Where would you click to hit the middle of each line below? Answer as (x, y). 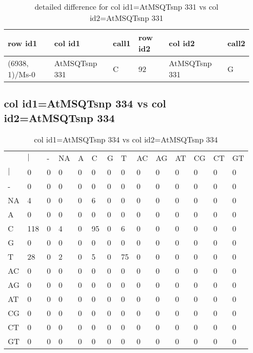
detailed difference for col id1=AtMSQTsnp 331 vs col (126, 7)
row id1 (23, 43)
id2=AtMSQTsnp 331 (126, 18)
